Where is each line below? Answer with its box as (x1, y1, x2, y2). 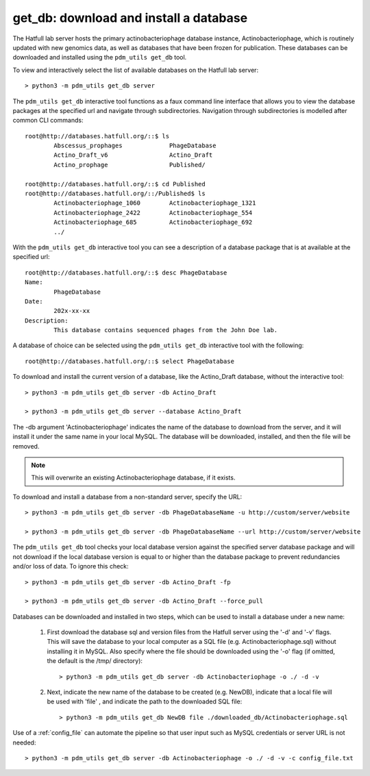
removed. (12, 442, 40, 450)
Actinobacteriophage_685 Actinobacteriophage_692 (53, 218, 253, 226)
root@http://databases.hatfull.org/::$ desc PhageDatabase (25, 268, 227, 277)
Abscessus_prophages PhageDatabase (53, 142, 217, 150)
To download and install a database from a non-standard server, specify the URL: (12, 492, 243, 501)
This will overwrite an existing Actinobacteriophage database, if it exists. (31, 473, 236, 482)
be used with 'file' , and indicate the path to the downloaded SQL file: (47, 697, 243, 705)
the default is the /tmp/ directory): (47, 657, 143, 665)
